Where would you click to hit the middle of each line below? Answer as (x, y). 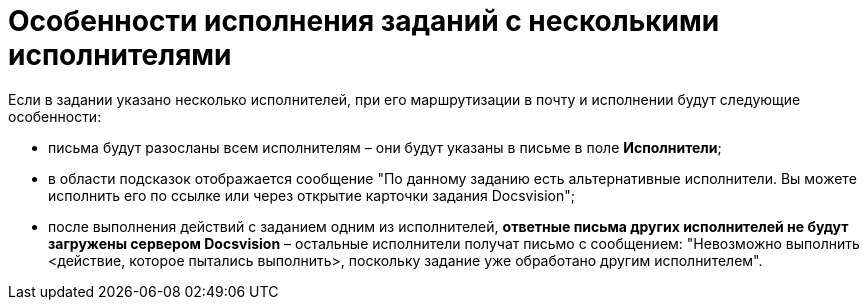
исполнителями (120, 55)
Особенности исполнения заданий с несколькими (364, 21)
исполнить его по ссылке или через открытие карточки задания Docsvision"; (311, 195)
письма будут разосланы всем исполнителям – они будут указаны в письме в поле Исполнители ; (385, 147)
